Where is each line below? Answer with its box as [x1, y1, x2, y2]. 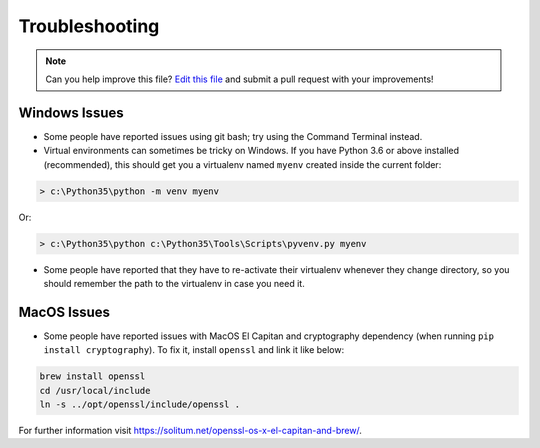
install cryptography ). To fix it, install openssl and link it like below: [43, 344, 345, 356]
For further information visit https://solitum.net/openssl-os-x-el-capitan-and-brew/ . [18, 425, 362, 436]
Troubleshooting [18, 15, 160, 37]
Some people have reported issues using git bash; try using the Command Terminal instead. [43, 130, 423, 142]
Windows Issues [18, 104, 124, 121]
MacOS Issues [18, 303, 110, 320]
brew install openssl [39, 371, 146, 382]
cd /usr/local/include [39, 385, 151, 396]
